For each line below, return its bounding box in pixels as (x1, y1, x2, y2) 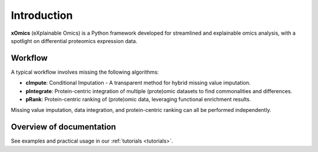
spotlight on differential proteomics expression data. (11, 37, 138, 44)
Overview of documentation (11, 122, 116, 132)
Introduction (11, 9, 73, 22)
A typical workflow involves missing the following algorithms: (11, 68, 159, 75)
